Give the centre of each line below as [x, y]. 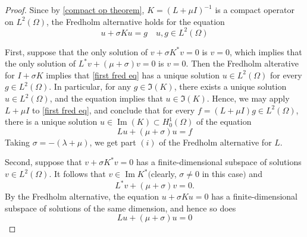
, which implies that [266, 51]
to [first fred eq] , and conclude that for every [113, 110]
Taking [18, 142]
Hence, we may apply [251, 98]
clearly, [164, 174]
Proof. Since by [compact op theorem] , [75, 10]
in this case [223, 174]
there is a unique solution [51, 121]
